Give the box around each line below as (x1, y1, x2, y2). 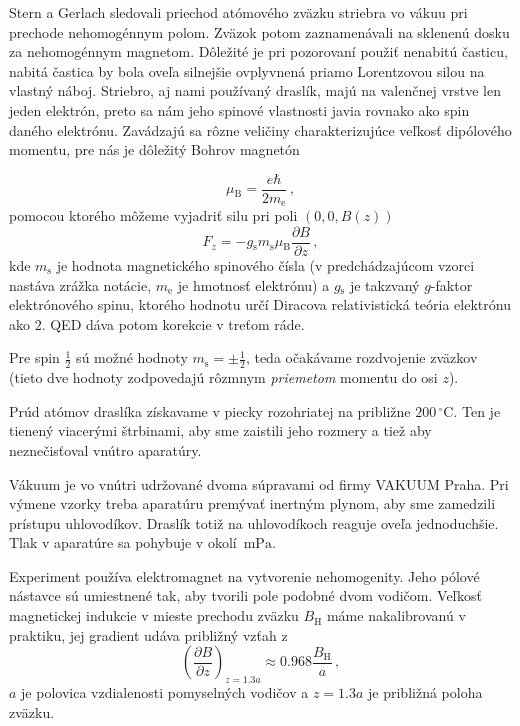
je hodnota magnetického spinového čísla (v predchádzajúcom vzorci (56, 254, 475, 275)
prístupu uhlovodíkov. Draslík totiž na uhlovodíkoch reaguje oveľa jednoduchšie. (9, 512, 499, 533)
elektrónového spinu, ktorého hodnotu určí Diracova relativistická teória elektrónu (9, 294, 511, 315)
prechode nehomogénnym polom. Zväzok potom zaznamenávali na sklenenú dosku (9, 21, 510, 42)
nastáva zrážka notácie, (9, 274, 152, 295)
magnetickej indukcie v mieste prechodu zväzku (9, 605, 299, 626)
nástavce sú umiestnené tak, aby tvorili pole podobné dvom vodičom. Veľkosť (9, 585, 482, 606)
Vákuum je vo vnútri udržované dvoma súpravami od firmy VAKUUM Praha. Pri (9, 473, 509, 494)
